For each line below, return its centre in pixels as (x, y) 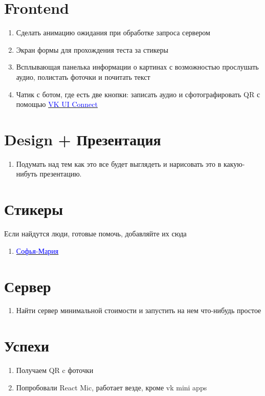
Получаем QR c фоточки (55, 370)
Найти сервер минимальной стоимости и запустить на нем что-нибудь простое (139, 310)
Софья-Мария (37, 250)
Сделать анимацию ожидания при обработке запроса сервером (113, 32)
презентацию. (61, 174)
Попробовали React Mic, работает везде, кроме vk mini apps (112, 387)
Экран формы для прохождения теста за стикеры (92, 49)
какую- (234, 163)
